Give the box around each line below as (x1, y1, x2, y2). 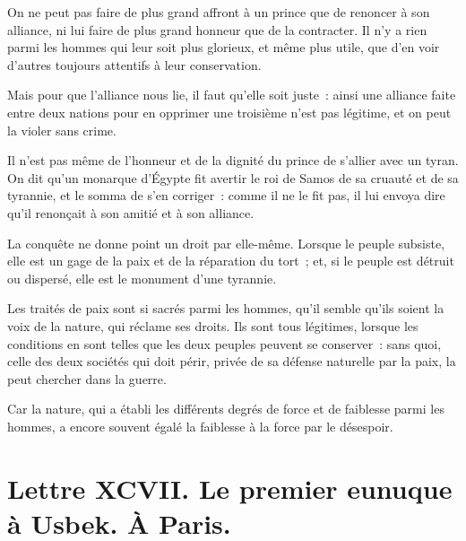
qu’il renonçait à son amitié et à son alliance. (7, 203, 255, 222)
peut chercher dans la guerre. (7, 369, 167, 388)
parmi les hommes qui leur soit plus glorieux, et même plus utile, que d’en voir (7, 38, 440, 57)
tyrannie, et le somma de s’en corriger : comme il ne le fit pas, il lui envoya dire (7, 186, 445, 205)
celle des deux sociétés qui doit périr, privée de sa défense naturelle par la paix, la (7, 352, 456, 371)
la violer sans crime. (7, 120, 116, 139)
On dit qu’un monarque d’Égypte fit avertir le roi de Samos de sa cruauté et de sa (7, 168, 459, 187)
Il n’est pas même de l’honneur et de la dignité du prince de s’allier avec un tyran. (7, 151, 459, 170)
